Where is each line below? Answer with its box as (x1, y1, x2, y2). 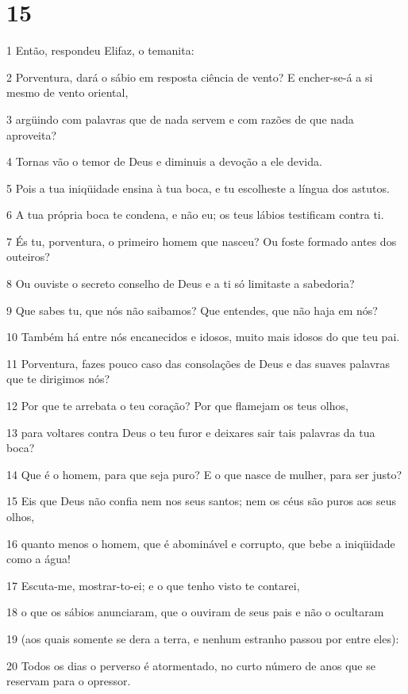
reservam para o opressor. (6, 673, 131, 689)
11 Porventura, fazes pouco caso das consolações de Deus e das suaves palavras (6, 355, 391, 371)
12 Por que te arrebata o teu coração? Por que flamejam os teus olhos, (6, 397, 348, 414)
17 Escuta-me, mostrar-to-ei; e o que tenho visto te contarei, (6, 577, 300, 593)
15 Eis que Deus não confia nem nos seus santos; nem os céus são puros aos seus (6, 493, 397, 509)
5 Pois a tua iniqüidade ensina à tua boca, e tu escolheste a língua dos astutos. (6, 179, 390, 196)
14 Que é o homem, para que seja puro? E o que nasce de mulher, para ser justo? (6, 466, 402, 482)
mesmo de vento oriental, (6, 84, 129, 101)
